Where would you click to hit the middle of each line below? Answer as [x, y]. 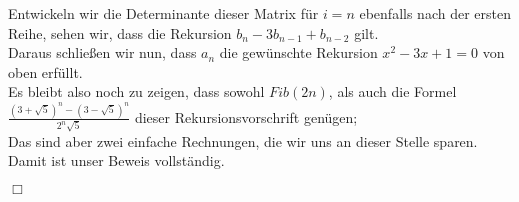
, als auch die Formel [392, 91]
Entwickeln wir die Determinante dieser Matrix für [163, 13]
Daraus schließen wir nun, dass [102, 52]
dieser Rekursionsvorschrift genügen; [246, 116]
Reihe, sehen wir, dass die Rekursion [120, 32]
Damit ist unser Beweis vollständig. [116, 160]
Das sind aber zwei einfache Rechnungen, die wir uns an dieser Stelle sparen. [243, 140]
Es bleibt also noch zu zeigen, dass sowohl [136, 91]
